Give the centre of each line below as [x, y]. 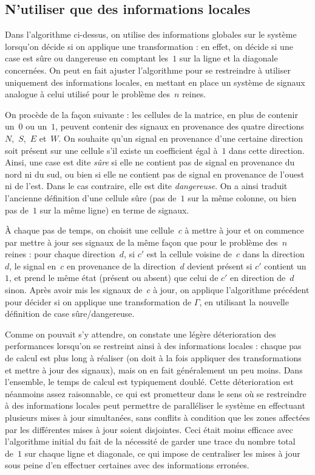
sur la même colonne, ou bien [242, 197]
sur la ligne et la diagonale [229, 58]
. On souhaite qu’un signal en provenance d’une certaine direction [181, 138]
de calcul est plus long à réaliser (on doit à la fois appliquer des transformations [153, 358]
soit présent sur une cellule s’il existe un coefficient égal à [111, 150]
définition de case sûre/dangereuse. [70, 314]
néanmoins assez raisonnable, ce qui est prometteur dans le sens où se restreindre [156, 393]
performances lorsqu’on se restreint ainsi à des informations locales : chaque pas [153, 346]
